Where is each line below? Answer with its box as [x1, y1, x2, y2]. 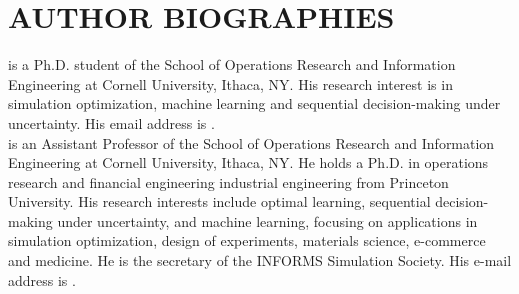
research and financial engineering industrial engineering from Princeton [8, 171, 449, 192]
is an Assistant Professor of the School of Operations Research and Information [8, 132, 495, 153]
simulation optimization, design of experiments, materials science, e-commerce [8, 230, 486, 251]
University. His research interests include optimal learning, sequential [8, 191, 431, 212]
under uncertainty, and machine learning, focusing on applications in [57, 210, 478, 231]
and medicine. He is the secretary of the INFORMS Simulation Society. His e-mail [8, 250, 512, 271]
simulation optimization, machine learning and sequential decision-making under [8, 93, 501, 114]
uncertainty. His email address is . [8, 112, 215, 133]
